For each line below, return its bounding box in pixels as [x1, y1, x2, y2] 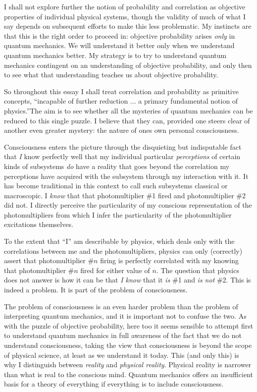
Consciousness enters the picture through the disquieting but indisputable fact [4, 141, 242, 152]
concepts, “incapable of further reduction [4, 96, 128, 106]
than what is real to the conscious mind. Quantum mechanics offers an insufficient [4, 369, 253, 379]
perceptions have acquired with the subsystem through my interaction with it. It [4, 170, 249, 181]
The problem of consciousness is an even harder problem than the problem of [4, 301, 238, 311]
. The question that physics [156, 265, 239, 275]
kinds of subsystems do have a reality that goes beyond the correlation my [4, 161, 230, 171]
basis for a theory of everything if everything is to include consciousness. [4, 379, 224, 389]
